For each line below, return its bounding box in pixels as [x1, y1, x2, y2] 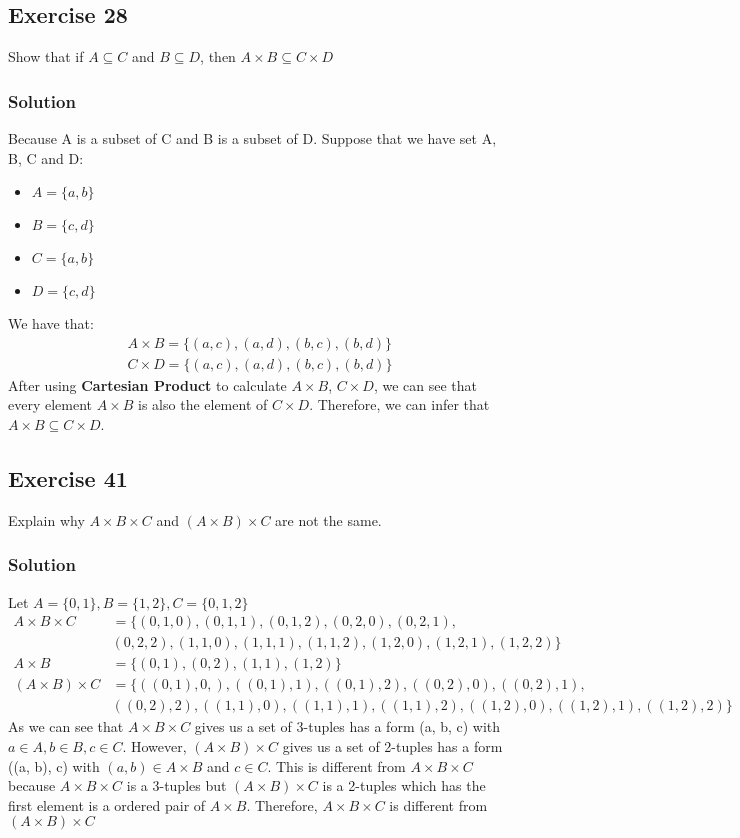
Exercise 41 [8, 463, 128, 494]
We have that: [8, 313, 94, 334]
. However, [122, 736, 187, 756]
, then [200, 46, 236, 67]
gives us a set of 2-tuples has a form [282, 736, 503, 756]
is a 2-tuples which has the [322, 775, 486, 796]
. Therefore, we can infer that [309, 394, 490, 415]
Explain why [8, 509, 85, 530]
